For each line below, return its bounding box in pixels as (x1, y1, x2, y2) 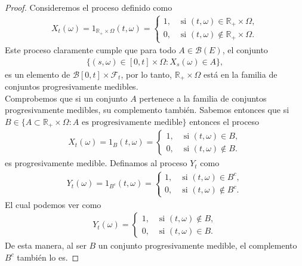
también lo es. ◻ (17, 250, 79, 263)
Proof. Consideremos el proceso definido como (5, 1, 172, 13)
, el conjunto (222, 44, 268, 56)
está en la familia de (204, 68, 278, 80)
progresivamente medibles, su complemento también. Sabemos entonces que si (5, 103, 289, 116)
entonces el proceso (189, 115, 260, 127)
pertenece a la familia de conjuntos (139, 91, 267, 104)
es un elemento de (5, 68, 70, 80)
